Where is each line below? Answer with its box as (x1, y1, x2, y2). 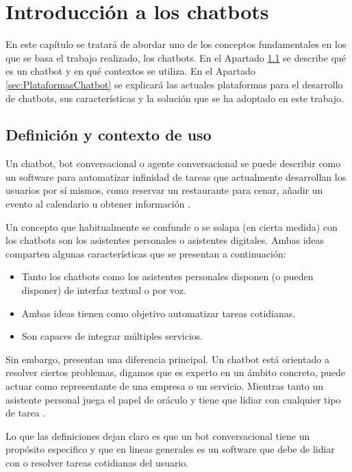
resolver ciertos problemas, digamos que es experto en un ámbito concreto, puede (5, 365, 346, 380)
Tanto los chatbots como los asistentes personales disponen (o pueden (21, 269, 314, 284)
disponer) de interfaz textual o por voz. (21, 283, 186, 297)
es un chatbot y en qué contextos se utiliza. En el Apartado (5, 64, 255, 78)
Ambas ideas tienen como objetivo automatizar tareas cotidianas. (21, 306, 296, 320)
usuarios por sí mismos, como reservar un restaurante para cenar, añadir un (5, 183, 323, 197)
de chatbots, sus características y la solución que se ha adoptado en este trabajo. (5, 90, 344, 105)
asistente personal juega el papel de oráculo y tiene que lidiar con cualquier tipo (5, 392, 341, 406)
